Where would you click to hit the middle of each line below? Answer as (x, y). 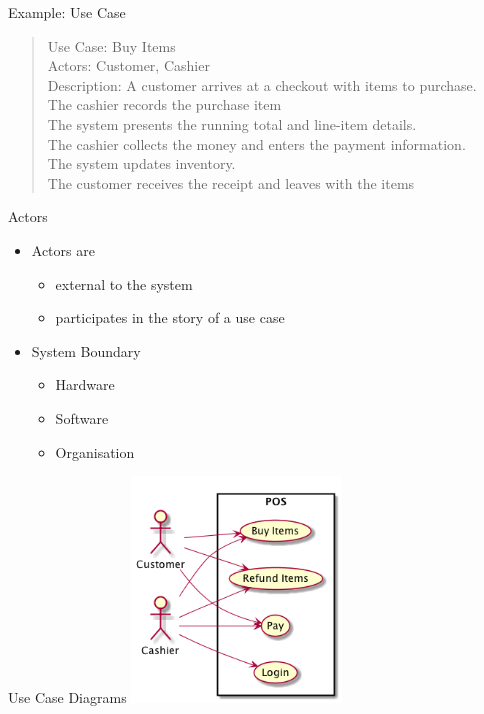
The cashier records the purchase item (164, 104)
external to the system (124, 283)
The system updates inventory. (141, 163)
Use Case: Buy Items (111, 45)
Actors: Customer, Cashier (128, 65)
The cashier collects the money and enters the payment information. (256, 143)
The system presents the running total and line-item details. (232, 123)
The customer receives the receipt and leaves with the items (231, 182)
